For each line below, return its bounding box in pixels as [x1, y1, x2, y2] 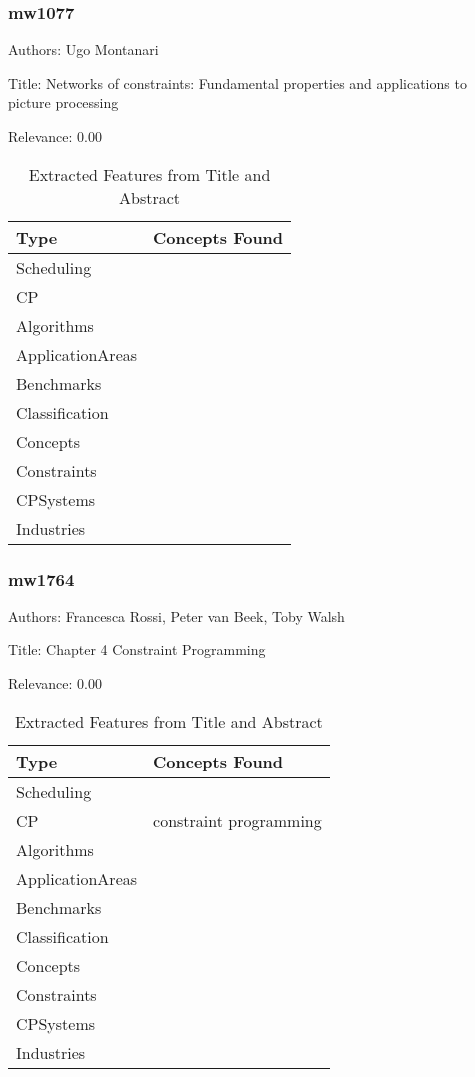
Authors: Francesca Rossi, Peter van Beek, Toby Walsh [8, 605, 345, 626]
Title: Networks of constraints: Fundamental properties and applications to [8, 72, 467, 93]
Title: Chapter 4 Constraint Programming [8, 639, 266, 660]
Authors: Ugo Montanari [8, 39, 159, 60]
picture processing [8, 92, 119, 113]
